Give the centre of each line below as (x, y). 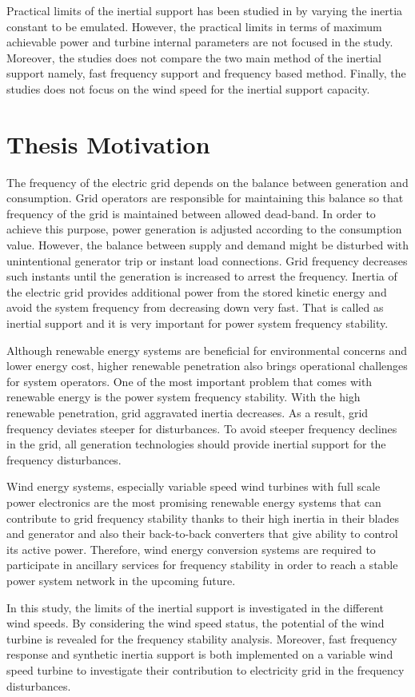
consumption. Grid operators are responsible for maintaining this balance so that (205, 198)
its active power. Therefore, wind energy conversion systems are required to (191, 549)
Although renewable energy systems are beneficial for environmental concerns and (207, 350)
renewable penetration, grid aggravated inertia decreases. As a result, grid (188, 412)
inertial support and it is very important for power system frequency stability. (198, 323)
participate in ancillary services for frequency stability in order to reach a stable (202, 565)
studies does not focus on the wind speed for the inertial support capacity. (188, 88)
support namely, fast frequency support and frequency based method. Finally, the (206, 73)
